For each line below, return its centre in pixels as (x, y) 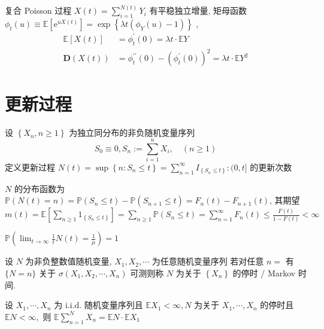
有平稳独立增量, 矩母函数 (198, 10)
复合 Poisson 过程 (38, 10)
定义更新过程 (30, 167)
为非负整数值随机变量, (69, 261)
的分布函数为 (39, 188)
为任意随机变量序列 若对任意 (208, 261)
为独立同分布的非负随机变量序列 (132, 132)
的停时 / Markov (264, 272)
